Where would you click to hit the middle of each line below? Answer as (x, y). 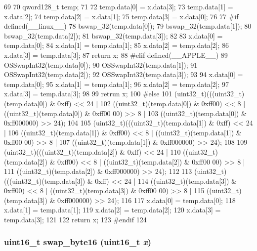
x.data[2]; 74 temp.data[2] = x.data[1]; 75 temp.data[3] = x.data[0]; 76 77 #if (121, 16)
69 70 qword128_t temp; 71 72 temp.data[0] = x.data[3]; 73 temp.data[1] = (119, 6)
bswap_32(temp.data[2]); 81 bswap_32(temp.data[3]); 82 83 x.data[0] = (113, 35)
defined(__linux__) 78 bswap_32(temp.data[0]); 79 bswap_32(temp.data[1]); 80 (128, 26)
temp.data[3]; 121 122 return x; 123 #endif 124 (75, 220)
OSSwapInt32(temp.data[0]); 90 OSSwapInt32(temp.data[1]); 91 (101, 64)
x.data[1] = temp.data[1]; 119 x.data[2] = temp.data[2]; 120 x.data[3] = (112, 210)
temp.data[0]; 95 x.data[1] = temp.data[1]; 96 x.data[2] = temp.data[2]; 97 (117, 84)
